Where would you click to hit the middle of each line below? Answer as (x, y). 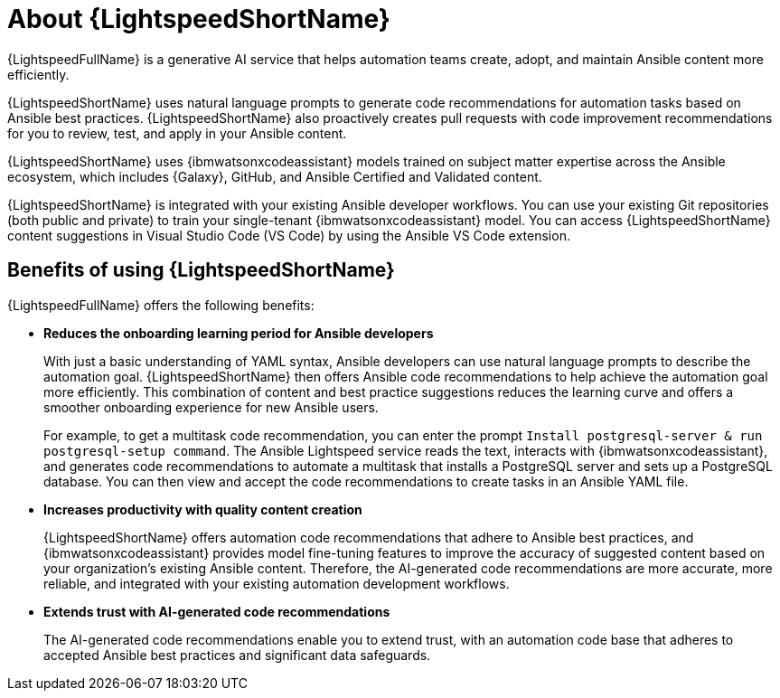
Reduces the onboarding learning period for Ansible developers (239, 333)
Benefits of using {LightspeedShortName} (201, 270)
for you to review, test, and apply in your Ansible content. (177, 133)
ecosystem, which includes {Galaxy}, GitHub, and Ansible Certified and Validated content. (275, 176)
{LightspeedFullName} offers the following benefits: (161, 305)
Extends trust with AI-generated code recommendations (217, 611)
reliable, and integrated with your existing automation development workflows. (277, 583)
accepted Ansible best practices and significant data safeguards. (237, 655)
